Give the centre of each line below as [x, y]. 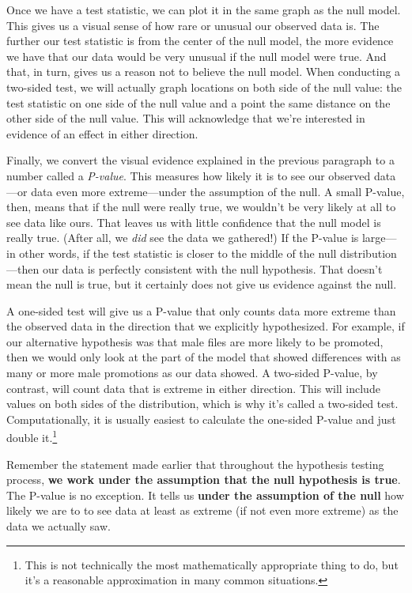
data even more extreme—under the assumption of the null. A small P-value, [218, 191]
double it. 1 [32, 436]
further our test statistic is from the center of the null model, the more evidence [200, 41]
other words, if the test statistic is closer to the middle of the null [178, 253]
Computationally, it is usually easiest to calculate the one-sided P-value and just [201, 419]
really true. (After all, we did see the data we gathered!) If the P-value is [183, 238]
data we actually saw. [59, 526]
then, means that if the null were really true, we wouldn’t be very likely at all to [201, 207]
